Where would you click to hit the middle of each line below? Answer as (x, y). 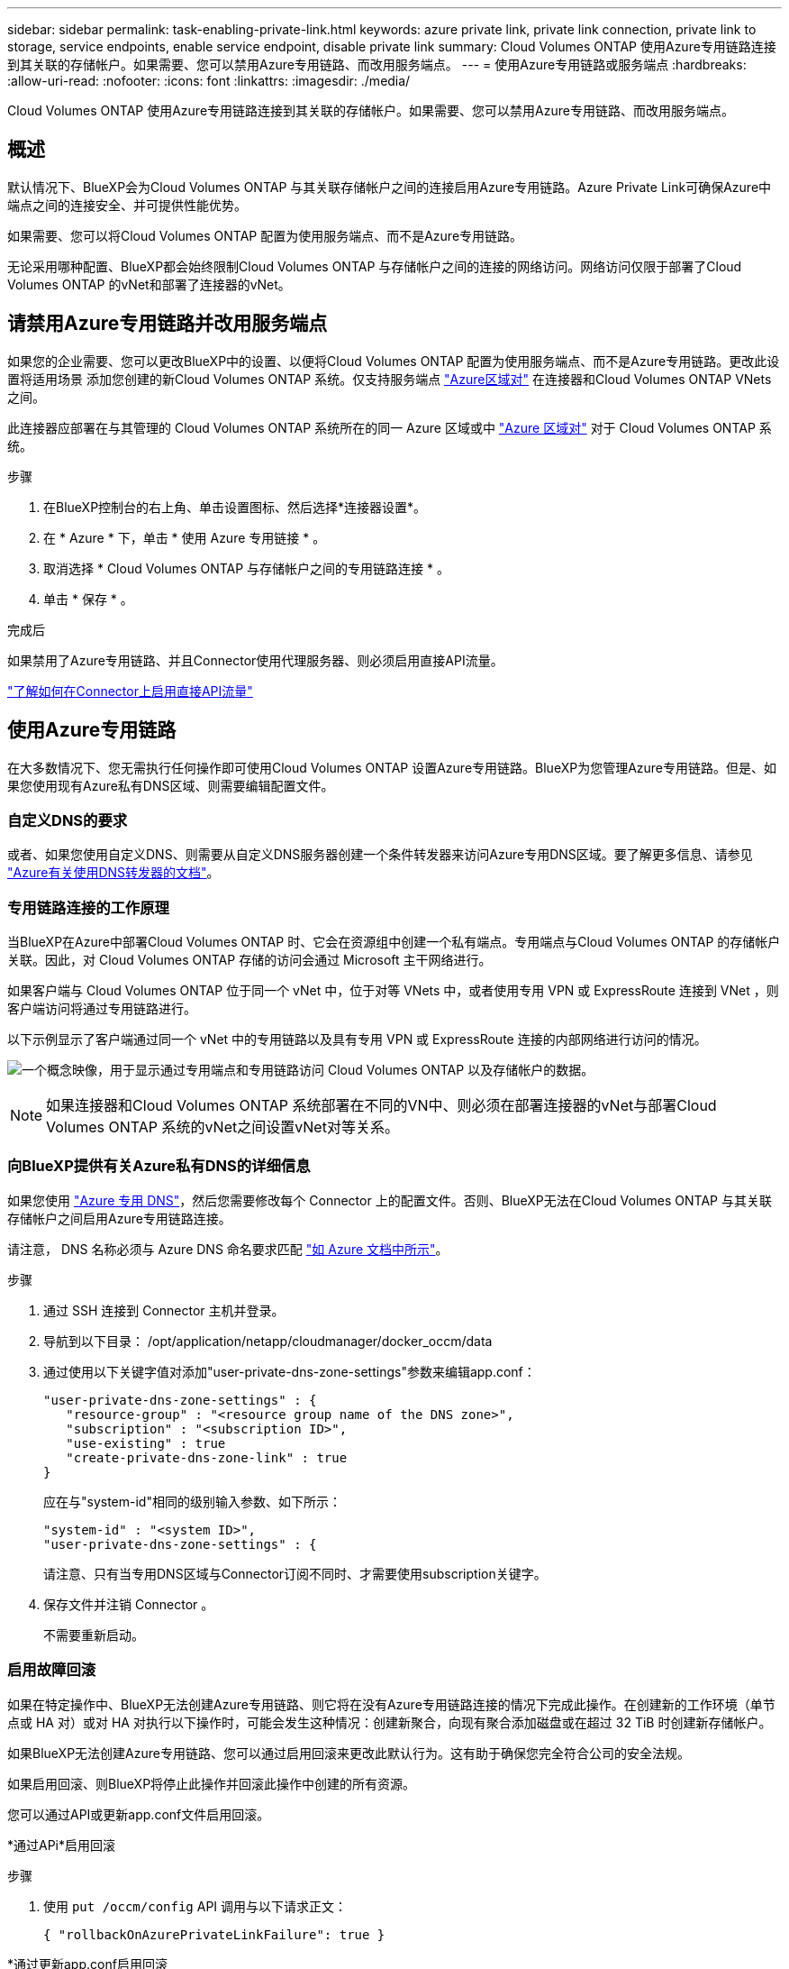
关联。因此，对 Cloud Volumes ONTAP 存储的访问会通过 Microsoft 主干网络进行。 (249, 960)
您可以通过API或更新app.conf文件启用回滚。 (139, 1814)
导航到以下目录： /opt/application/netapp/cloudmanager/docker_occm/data (268, 1341)
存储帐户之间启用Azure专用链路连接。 (119, 1218)
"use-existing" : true (146, 1443)
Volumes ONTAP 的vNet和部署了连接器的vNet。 (149, 284)
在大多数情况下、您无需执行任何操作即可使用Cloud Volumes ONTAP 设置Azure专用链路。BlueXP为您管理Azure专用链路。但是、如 (392, 767)
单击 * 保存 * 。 (88, 599)
